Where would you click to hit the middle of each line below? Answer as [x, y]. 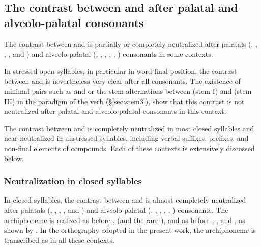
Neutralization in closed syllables [73, 181]
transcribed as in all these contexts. [59, 240]
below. [14, 158]
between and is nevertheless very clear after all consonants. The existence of [122, 81]
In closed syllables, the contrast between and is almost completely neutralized [125, 200]
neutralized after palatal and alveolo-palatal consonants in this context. [115, 111]
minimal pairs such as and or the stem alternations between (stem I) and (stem [128, 91]
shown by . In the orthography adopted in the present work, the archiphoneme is [130, 230]
